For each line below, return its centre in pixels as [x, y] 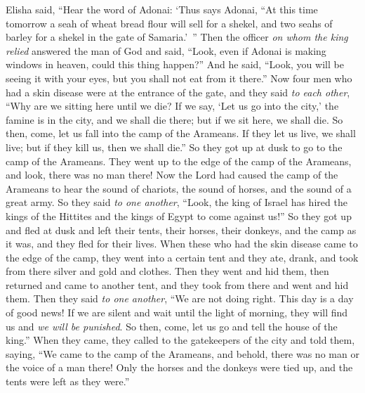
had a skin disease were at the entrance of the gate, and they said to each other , [178, 92]
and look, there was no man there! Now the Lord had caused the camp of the [172, 175]
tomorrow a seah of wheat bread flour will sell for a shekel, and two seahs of [169, 23]
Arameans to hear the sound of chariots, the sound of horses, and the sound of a [179, 188]
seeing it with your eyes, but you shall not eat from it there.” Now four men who [179, 78]
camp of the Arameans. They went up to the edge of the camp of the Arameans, [179, 161]
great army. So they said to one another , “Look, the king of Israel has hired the [177, 202]
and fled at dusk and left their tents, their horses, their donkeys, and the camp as [181, 230]
